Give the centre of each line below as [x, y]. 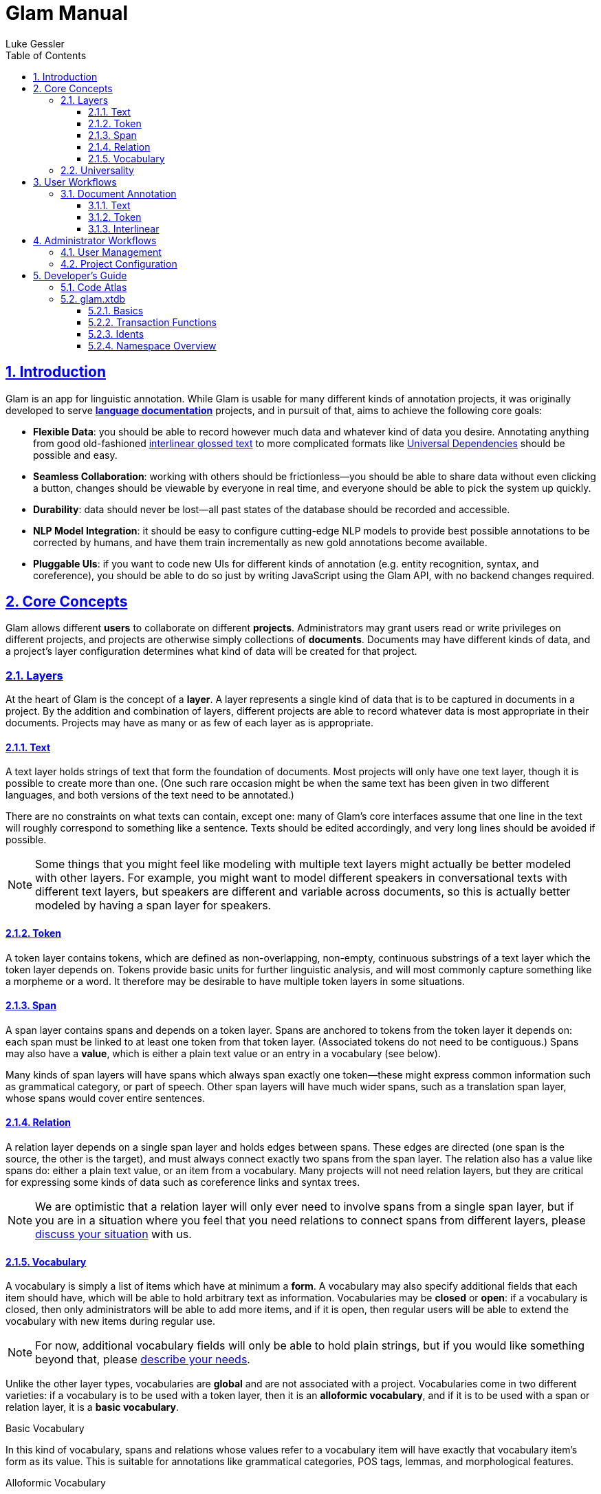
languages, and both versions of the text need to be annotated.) [150, 795]
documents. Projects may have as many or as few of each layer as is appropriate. [189, 723]
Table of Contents [46, 55]
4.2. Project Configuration [119, 263]
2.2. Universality [97, 170]
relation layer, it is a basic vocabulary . [92, 1407]
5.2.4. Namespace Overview [152, 345]
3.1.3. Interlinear [124, 228]
